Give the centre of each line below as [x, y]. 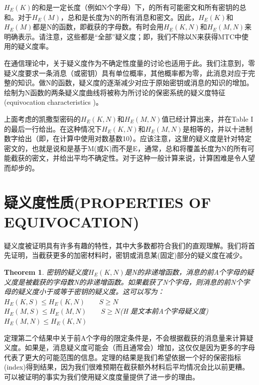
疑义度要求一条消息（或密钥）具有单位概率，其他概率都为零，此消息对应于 [126, 73]
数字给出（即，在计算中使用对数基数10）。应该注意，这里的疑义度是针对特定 [128, 138]
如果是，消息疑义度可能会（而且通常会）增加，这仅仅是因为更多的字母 [140, 347]
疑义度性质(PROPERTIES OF [108, 202]
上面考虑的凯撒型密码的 [42, 118]
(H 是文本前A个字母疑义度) [164, 311]
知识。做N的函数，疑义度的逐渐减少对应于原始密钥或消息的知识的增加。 [135, 83]
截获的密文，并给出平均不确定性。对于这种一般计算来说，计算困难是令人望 [133, 158]
